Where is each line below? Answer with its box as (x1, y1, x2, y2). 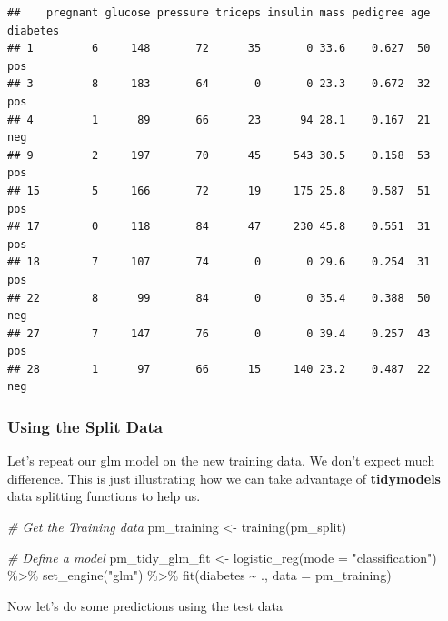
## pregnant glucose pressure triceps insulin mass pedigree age (7, 6, 431, 19)
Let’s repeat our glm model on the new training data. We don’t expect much (7, 451, 435, 470)
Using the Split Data (7, 415, 163, 437)
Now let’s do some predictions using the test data (7, 596, 283, 615)
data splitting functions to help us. (7, 486, 201, 506)
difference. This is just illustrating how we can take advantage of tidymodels (7, 468, 441, 487)
